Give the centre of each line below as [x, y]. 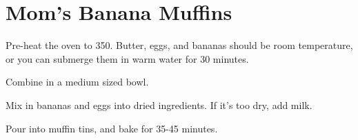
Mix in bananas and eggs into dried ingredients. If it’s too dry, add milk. [159, 104]
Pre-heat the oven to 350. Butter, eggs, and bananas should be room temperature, [179, 45]
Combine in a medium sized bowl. [77, 82]
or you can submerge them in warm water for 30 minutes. [127, 58]
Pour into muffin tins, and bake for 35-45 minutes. [112, 128]
